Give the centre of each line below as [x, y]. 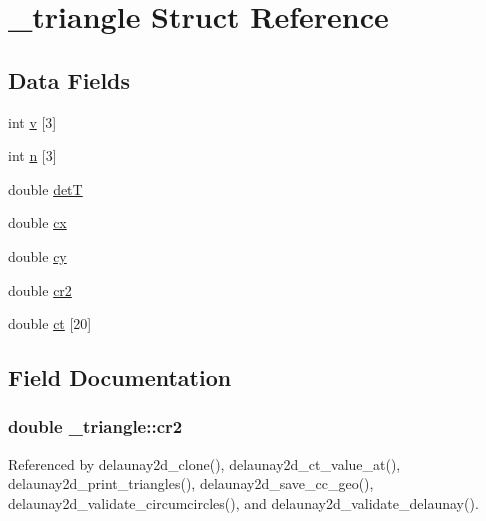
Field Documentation [120, 377]
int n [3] [32, 155]
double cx [37, 222]
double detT [45, 188]
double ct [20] [50, 323]
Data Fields [69, 79]
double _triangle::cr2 [95, 426]
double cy [37, 255]
